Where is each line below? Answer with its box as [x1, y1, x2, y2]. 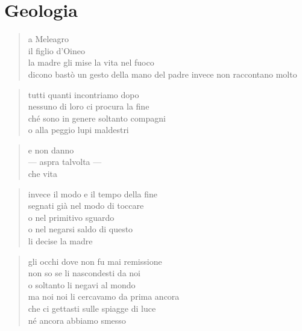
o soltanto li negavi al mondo [28, 278, 136, 291]
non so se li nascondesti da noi [28, 267, 140, 279]
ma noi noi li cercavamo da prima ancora [28, 290, 180, 303]
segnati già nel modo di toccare [28, 199, 144, 212]
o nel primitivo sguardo [28, 211, 115, 223]
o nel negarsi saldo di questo [28, 223, 133, 235]
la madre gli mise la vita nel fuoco [28, 56, 154, 69]
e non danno [28, 143, 74, 156]
